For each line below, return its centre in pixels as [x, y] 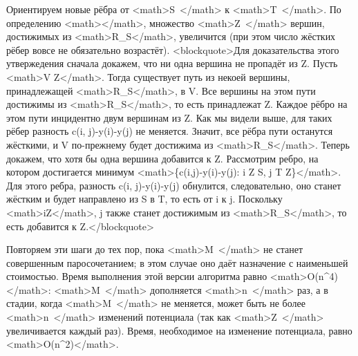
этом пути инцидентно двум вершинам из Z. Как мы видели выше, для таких [169, 117]
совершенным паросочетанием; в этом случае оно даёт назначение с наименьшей [177, 262]
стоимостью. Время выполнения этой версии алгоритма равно [137, 276]
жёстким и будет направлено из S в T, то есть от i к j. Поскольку [144, 199]
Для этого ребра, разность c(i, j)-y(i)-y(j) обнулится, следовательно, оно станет [174, 185]
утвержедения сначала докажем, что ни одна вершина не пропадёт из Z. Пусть [172, 63]
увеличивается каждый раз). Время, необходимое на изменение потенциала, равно [179, 330]
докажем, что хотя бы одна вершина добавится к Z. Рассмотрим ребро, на [162, 158]
